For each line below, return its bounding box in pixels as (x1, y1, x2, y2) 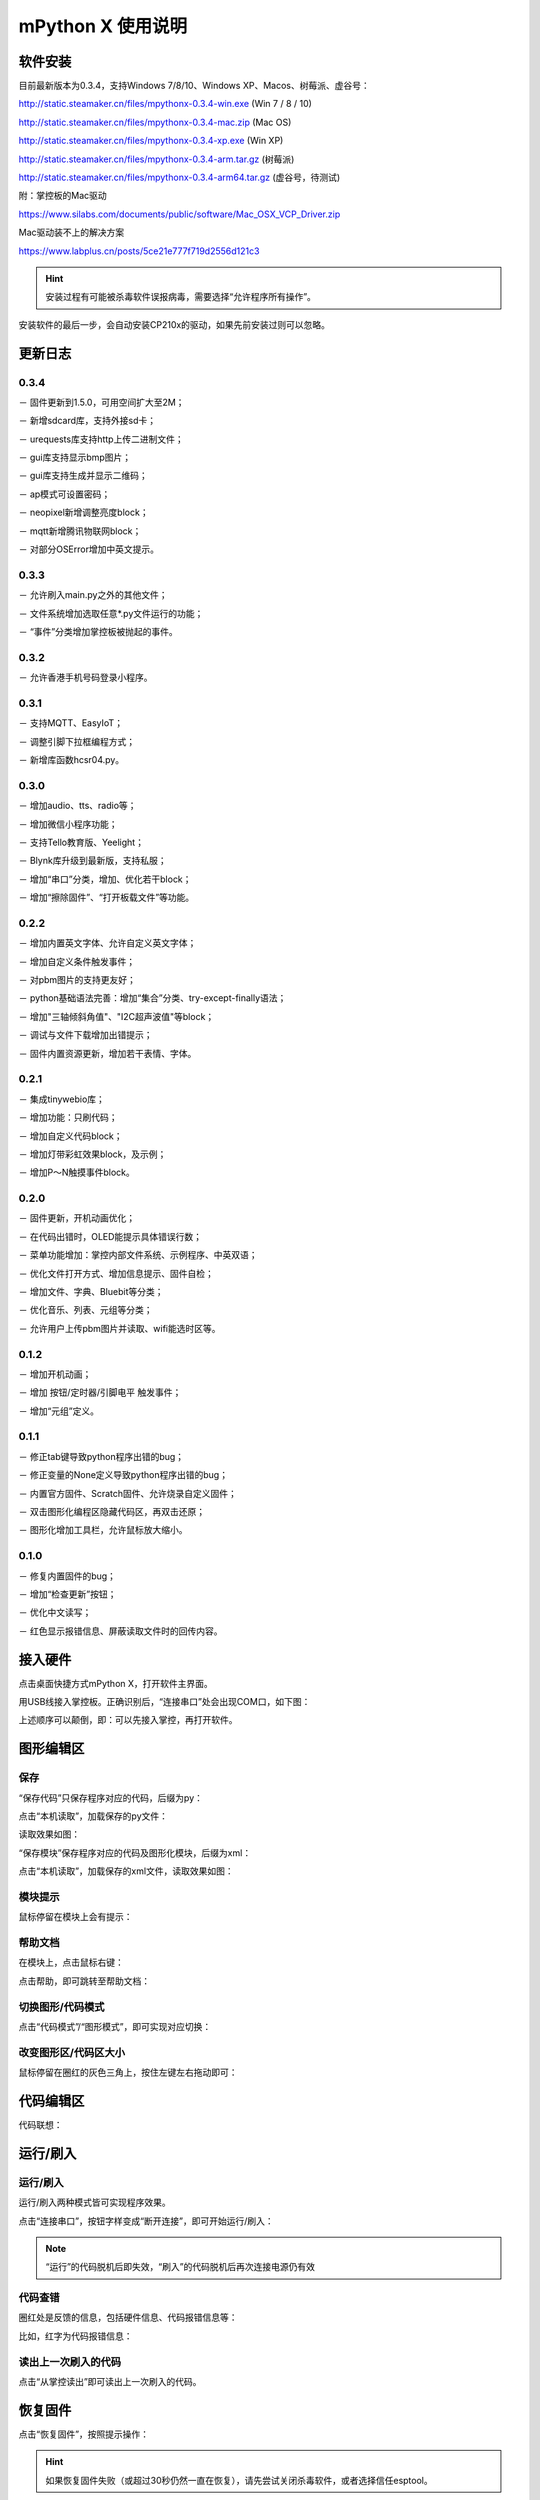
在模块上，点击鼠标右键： (18, 1956, 124, 1969)
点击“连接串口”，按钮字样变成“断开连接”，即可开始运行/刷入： (18, 2215, 274, 2227)
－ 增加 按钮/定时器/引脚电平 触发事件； (18, 1386, 182, 1399)
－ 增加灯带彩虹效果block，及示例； (18, 1148, 167, 1160)
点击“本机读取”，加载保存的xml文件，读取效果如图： (18, 1865, 234, 1877)
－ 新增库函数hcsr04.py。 (18, 754, 125, 766)
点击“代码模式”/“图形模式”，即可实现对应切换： (18, 2020, 212, 2032)
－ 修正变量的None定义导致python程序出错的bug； (18, 1469, 229, 1481)
